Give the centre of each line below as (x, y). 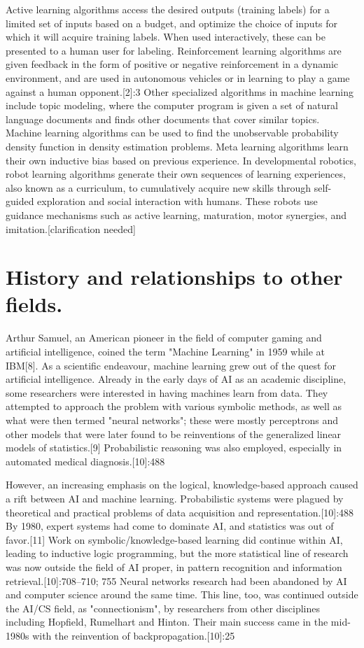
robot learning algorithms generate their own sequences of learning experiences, (176, 174)
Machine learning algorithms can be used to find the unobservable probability (172, 133)
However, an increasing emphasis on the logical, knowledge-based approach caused (182, 485)
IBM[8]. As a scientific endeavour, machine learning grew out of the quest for (171, 365)
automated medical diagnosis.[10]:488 (85, 461)
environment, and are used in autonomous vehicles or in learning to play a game (178, 77)
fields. (34, 304)
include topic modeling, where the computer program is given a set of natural (172, 105)
